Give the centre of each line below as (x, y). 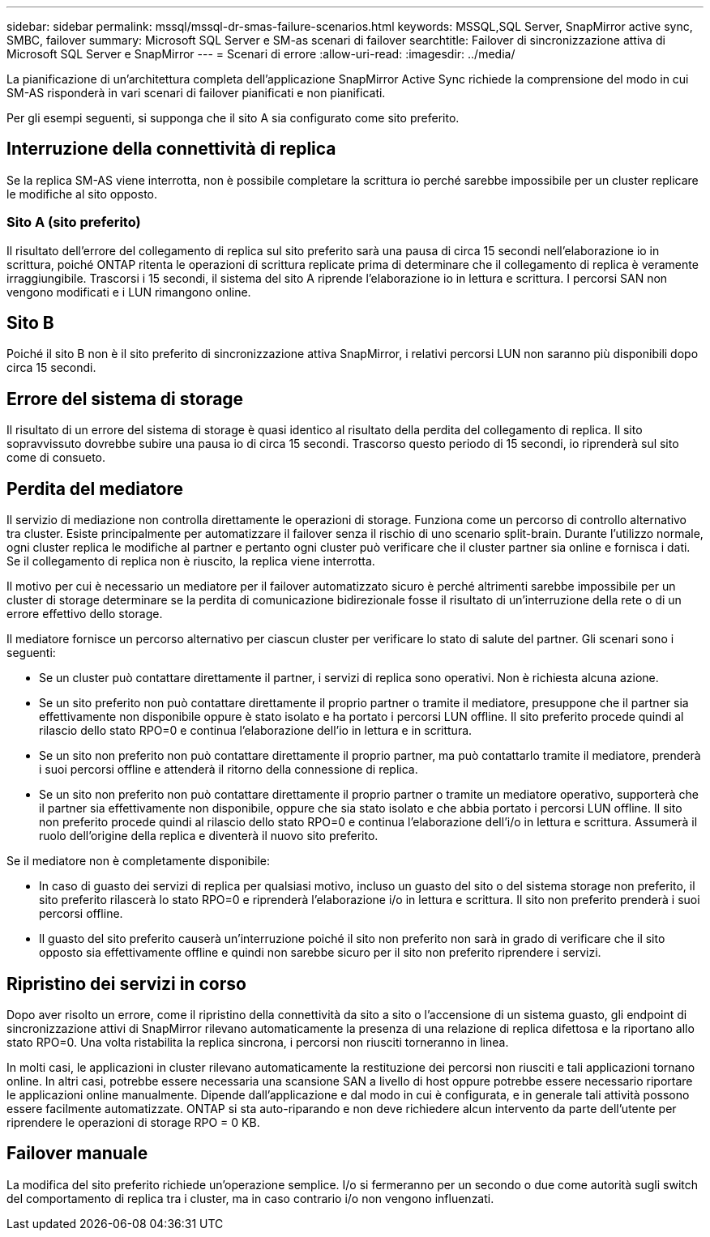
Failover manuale (77, 1154)
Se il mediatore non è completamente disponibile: (139, 861)
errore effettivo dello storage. (85, 614)
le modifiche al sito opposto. (82, 194)
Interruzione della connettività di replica (171, 149)
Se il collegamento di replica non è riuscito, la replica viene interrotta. (191, 561)
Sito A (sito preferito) (74, 222)
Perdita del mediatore (95, 488)
